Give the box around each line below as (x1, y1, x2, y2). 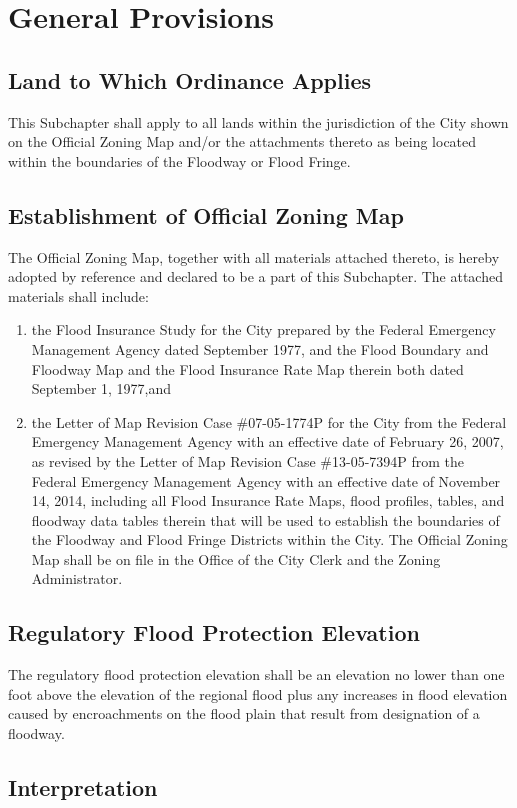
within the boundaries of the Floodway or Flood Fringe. (8, 150, 351, 171)
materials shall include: (8, 285, 149, 306)
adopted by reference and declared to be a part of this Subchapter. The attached (8, 266, 503, 287)
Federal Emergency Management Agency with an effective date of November (31, 470, 501, 491)
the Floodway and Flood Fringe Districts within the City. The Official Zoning (31, 529, 508, 550)
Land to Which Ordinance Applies (8, 64, 371, 95)
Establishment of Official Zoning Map (8, 199, 404, 230)
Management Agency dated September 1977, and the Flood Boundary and (31, 338, 489, 359)
